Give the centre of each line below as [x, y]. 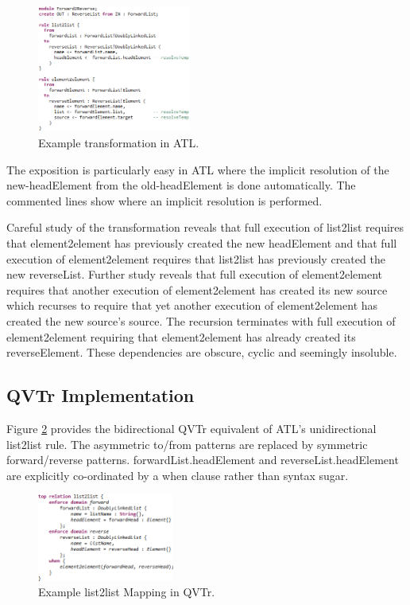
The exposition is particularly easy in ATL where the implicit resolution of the [198, 169]
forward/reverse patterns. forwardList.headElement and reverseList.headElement [203, 460]
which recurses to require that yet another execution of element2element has [192, 305]
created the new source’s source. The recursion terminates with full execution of [201, 321]
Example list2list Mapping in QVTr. [127, 592]
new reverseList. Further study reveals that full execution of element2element [194, 274]
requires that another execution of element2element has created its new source [197, 289]
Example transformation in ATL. [119, 143]
